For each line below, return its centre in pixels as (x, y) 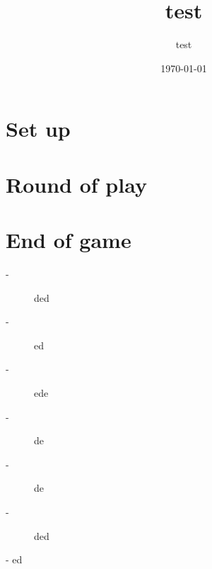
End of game (69, 240)
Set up (38, 129)
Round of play (76, 184)
